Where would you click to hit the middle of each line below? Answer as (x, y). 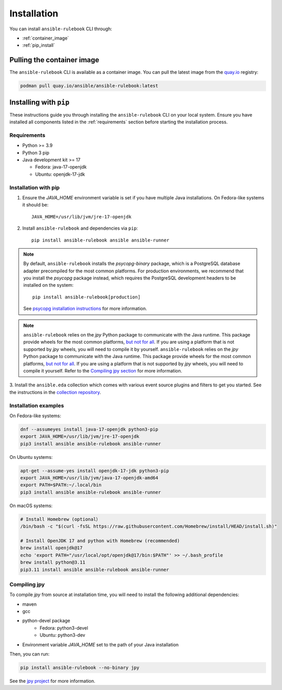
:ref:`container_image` (46, 38)
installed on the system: (48, 285)
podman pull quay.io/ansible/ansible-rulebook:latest (89, 86)
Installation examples (37, 405)
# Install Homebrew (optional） (61, 519)
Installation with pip (35, 188)
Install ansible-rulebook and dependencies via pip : (80, 228)
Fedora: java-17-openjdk (61, 167)
